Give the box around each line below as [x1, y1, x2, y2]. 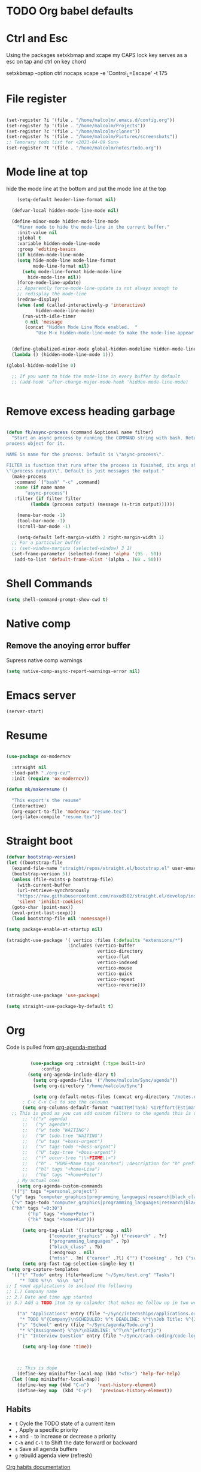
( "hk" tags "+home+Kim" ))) [28, 1216, 95, 1222]
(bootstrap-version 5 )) [11, 870, 71, 877]
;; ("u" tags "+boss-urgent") [22, 1138, 103, 1144]
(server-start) [6, 708, 44, 714]
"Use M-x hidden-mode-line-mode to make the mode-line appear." [35, 330, 199, 336]
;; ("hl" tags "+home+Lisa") [22, 1166, 100, 1172]
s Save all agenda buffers [14, 1446, 78, 1453]
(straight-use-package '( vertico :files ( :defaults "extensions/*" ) [6, 937, 184, 943]
